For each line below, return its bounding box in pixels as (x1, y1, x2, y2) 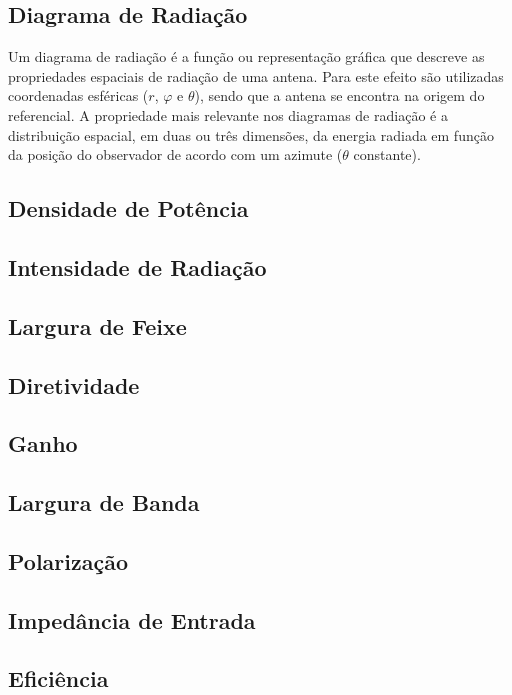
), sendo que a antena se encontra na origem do (194, 85, 485, 106)
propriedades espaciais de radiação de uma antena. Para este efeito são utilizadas (8, 65, 504, 86)
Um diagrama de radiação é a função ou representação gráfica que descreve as (8, 46, 485, 67)
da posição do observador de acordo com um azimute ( (8, 144, 343, 165)
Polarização (8, 545, 129, 576)
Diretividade (8, 369, 140, 400)
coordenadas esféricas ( (8, 85, 149, 106)
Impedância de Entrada (8, 604, 256, 635)
